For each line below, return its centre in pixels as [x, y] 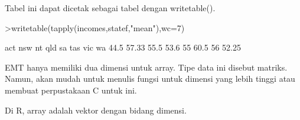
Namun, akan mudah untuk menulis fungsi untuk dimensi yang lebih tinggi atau [150, 79]
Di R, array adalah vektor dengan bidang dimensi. [96, 110]
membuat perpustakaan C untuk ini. [71, 90]
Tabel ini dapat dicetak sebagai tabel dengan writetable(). [110, 8]
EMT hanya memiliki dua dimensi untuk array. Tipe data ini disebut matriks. [146, 67]
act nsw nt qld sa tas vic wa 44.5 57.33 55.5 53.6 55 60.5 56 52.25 [123, 47]
